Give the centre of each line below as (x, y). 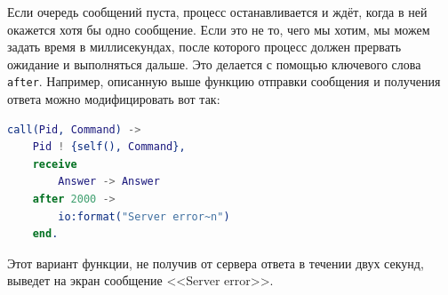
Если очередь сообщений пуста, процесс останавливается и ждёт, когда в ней (217, 12)
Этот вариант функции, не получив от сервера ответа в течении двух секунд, (216, 263)
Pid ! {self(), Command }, (109, 147)
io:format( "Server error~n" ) (144, 216)
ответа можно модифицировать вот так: (114, 99)
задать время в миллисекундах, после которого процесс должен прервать (204, 47)
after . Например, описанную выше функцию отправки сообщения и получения (224, 81)
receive (55, 164)
